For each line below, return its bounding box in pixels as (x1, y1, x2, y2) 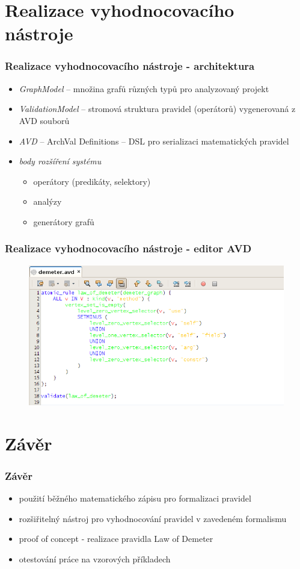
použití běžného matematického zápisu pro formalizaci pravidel (19, 492, 251, 505)
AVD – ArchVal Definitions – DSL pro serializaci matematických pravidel (19, 134, 289, 147)
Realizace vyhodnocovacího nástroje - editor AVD (5, 241, 252, 256)
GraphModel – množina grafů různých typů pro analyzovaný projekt (19, 82, 269, 95)
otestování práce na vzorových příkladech (19, 552, 171, 565)
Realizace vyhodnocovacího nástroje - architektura (5, 58, 255, 73)
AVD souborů (19, 114, 70, 126)
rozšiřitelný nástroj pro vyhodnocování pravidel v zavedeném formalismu (19, 512, 287, 524)
